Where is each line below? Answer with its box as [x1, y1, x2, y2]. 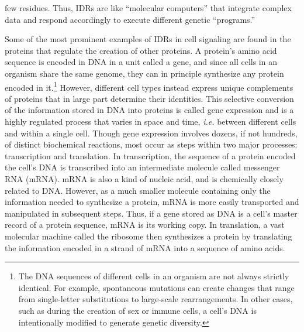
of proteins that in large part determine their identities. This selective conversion [5, 92, 294, 104]
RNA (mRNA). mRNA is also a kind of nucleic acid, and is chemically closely [5, 172, 284, 184]
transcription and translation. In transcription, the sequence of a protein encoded [5, 149, 296, 162]
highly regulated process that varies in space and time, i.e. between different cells [5, 115, 296, 127]
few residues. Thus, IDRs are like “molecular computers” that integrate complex [5, 2, 292, 13]
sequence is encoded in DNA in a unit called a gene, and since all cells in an [5, 56, 277, 68]
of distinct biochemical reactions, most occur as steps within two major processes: [5, 138, 298, 150]
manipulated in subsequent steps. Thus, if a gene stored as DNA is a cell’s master [5, 207, 298, 219]
